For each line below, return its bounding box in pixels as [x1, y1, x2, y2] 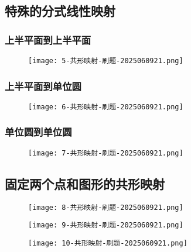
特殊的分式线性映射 [5, 2, 115, 20]
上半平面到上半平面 [5, 32, 91, 47]
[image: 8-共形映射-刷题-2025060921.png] [28, 203, 183, 212]
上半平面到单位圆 [5, 78, 81, 93]
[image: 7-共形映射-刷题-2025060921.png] [28, 149, 183, 157]
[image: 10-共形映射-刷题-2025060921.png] [28, 239, 187, 247]
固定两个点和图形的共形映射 [5, 174, 165, 192]
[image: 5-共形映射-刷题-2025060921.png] [28, 57, 183, 65]
